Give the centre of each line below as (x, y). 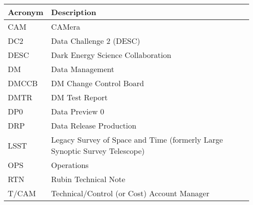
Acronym (26, 12)
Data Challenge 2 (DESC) (96, 41)
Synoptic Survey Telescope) (98, 151)
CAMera (66, 27)
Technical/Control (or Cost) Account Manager (130, 193)
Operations (70, 165)
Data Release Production (94, 125)
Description (74, 12)
